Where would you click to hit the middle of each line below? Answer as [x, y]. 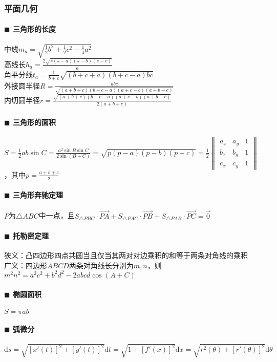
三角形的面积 [34, 122]
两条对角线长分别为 [101, 265]
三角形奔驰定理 [38, 195]
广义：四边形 [26, 265]
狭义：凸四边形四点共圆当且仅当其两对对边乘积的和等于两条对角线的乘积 [126, 255]
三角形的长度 [34, 29]
